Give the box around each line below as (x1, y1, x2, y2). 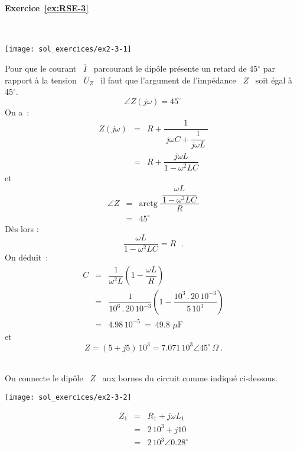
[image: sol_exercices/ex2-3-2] (5, 393, 132, 401)
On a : (5, 105, 30, 118)
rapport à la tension (5, 73, 77, 86)
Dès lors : (5, 222, 39, 234)
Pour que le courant (5, 62, 77, 75)
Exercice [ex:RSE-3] (5, 1, 89, 14)
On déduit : (5, 251, 48, 263)
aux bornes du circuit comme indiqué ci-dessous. (102, 372, 278, 384)
